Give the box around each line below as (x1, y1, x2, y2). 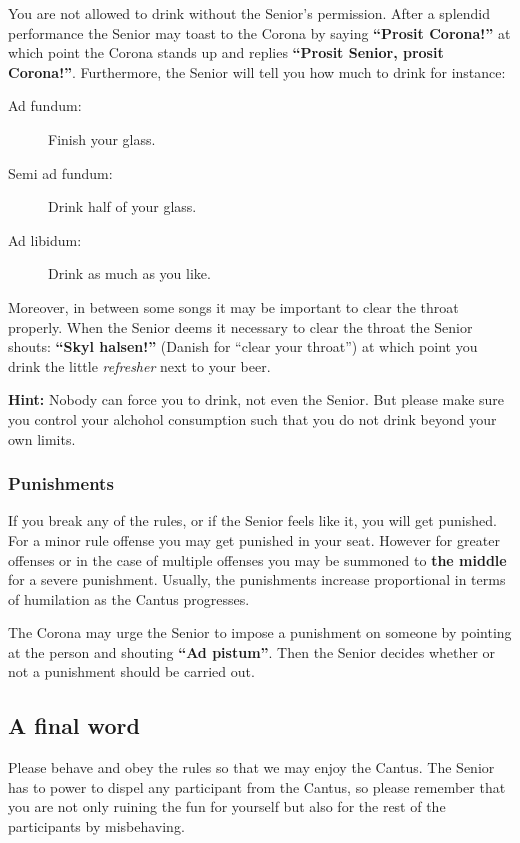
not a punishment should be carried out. (8, 661, 255, 682)
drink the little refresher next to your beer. (8, 355, 271, 376)
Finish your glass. (48, 128, 156, 149)
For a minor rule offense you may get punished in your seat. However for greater (8, 529, 500, 550)
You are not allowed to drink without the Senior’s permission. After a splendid (8, 3, 490, 23)
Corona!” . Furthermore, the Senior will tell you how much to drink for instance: (8, 61, 506, 82)
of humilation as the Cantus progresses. (8, 588, 250, 609)
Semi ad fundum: (8, 162, 113, 183)
